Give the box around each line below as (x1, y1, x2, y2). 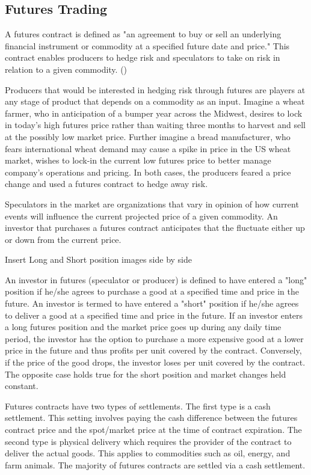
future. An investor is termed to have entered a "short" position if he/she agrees (5, 297, 299, 310)
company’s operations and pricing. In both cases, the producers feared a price (5, 165, 291, 178)
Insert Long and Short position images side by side (5, 253, 192, 266)
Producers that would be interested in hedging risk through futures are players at (5, 83, 306, 96)
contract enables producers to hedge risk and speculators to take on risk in (5, 51, 280, 64)
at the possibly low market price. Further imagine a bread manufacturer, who (5, 130, 291, 142)
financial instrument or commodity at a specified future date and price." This (5, 39, 290, 52)
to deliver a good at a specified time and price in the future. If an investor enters (5, 308, 303, 321)
